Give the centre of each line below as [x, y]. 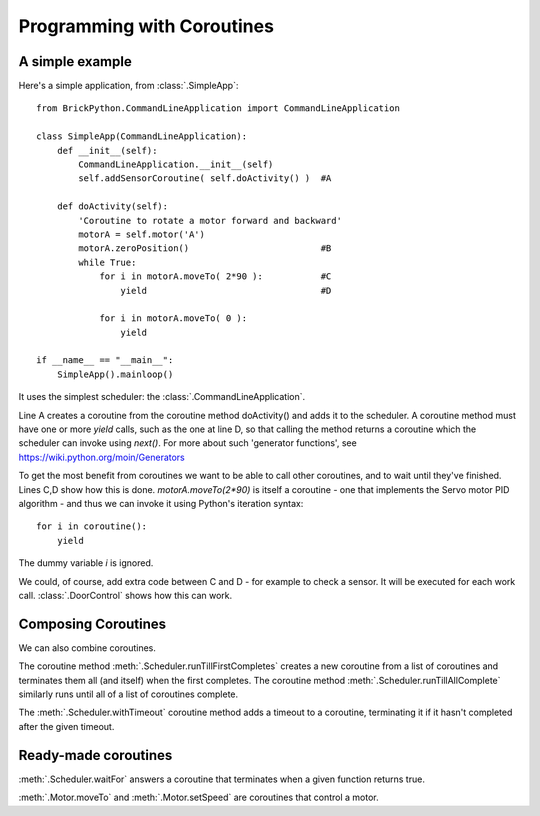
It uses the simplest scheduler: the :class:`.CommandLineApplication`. [162, 397]
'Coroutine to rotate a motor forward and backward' [210, 220]
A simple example [75, 61]
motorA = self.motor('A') [141, 234]
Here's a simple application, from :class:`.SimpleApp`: [128, 86]
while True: [107, 262]
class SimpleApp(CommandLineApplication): [142, 136]
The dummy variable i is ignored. [86, 563]
